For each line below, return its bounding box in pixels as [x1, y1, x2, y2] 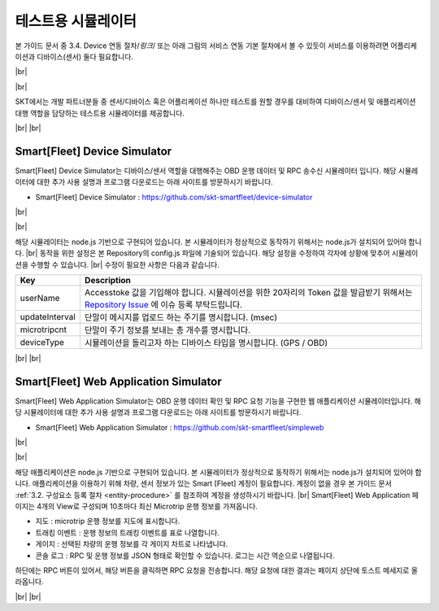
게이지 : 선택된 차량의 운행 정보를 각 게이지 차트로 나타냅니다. [35, 539, 228, 549]
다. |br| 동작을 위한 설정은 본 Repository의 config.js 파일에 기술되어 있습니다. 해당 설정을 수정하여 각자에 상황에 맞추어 [15, 248, 390, 258]
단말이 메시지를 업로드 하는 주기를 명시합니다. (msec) [84, 312, 278, 323]
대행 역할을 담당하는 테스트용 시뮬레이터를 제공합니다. [15, 108, 185, 118]
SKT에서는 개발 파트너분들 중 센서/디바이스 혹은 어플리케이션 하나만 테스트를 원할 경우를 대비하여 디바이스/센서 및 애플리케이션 [15, 97, 416, 107]
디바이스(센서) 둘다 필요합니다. [37, 51, 134, 61]
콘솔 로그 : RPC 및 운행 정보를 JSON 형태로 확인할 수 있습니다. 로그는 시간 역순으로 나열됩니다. [35, 550, 335, 561]
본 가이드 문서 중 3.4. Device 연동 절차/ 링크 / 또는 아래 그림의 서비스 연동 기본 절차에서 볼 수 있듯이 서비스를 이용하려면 [15, 41, 389, 50]
